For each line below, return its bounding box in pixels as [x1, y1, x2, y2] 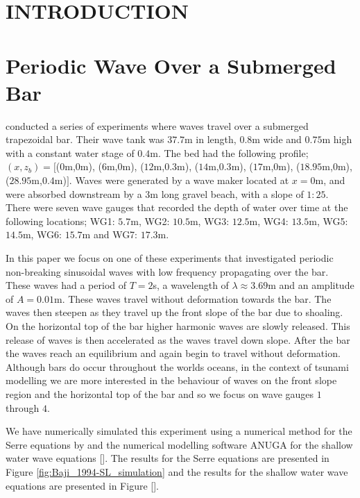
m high [322, 132, 352, 147]
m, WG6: [22, 227, 62, 242]
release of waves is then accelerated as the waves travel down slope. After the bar [6, 332, 350, 347]
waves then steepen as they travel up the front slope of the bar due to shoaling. [6, 305, 343, 319]
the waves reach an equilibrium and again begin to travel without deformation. [6, 346, 341, 360]
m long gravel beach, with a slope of [150, 186, 304, 201]
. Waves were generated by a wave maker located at [69, 173, 289, 188]
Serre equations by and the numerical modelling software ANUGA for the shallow [6, 437, 353, 451]
